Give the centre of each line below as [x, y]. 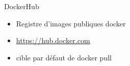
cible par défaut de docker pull [64, 57]
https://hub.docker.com [53, 40]
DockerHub [22, 6]
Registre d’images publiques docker [71, 23]
